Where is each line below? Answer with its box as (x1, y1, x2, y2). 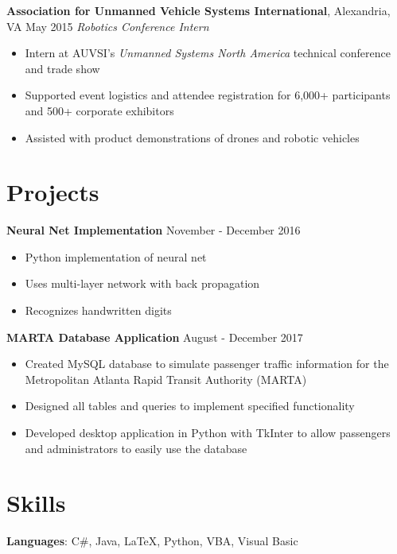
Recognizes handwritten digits (25, 302, 172, 319)
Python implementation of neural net (25, 248, 207, 265)
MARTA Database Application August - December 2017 (6, 328, 303, 345)
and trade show (25, 60, 100, 76)
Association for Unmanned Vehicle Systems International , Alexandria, (6, 2, 391, 18)
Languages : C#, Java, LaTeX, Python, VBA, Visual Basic (6, 533, 298, 549)
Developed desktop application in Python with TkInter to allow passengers (25, 424, 391, 441)
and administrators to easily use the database (25, 440, 247, 456)
